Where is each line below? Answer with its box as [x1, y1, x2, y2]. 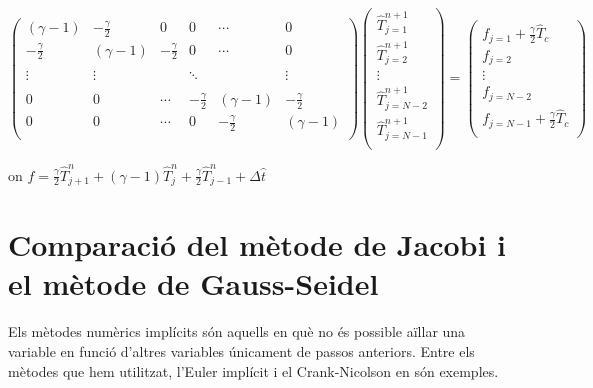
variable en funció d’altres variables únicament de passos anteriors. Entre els [8, 341, 475, 362]
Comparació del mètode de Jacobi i [8, 224, 507, 265]
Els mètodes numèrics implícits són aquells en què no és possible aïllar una [8, 321, 466, 342]
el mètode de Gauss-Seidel [8, 263, 379, 304]
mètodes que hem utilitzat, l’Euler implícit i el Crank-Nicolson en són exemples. [8, 360, 499, 381]
